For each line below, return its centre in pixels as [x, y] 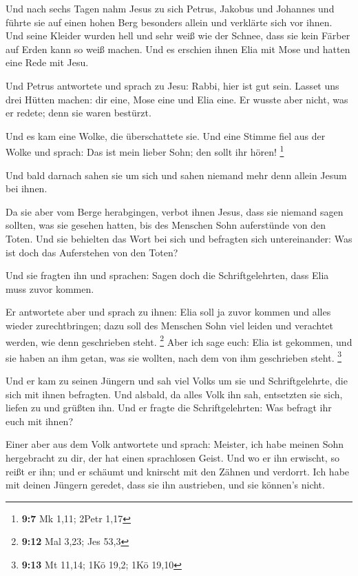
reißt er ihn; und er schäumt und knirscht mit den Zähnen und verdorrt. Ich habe [178, 471]
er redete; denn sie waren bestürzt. [78, 113]
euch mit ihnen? [39, 421]
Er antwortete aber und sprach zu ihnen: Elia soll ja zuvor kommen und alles [168, 312]
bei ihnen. [27, 188]
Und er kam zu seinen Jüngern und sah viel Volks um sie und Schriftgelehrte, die [177, 381]
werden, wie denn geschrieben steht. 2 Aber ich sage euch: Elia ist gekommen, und [179, 340]
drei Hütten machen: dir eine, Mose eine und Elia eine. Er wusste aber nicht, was [177, 99]
